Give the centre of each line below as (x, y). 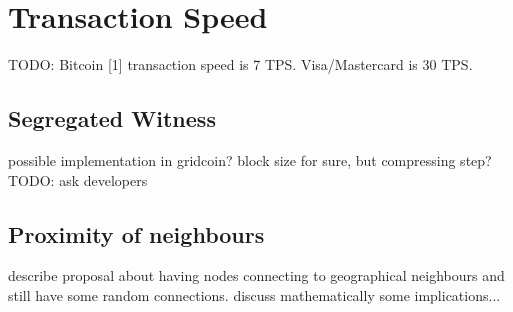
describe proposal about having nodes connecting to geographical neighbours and (256, 275)
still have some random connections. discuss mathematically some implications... (254, 294)
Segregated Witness (112, 118)
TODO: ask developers (78, 179)
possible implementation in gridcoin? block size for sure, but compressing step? (250, 159)
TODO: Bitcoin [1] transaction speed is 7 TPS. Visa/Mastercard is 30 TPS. (240, 64)
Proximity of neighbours (136, 233)
